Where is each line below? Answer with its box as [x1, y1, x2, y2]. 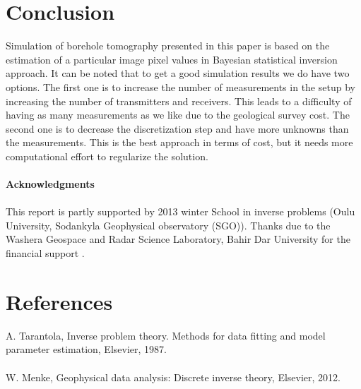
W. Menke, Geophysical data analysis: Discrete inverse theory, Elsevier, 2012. [6, 369, 341, 384]
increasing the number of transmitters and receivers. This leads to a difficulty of [6, 93, 352, 108]
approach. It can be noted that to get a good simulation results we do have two [6, 66, 350, 80]
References [6, 287, 113, 316]
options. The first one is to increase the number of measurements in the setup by [6, 79, 355, 94]
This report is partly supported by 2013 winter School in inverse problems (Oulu [6, 204, 355, 219]
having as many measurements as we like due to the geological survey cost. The [6, 107, 350, 122]
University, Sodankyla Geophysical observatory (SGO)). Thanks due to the [6, 217, 331, 232]
